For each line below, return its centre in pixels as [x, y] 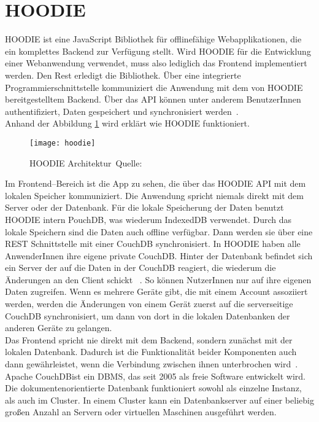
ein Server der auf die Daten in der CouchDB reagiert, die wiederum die [140, 268]
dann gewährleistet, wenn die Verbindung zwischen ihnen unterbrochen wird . [152, 364]
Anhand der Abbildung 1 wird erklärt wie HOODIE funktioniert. [127, 123]
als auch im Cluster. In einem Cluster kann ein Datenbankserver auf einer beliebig [159, 400]
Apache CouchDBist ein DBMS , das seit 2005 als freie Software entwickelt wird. [155, 376]
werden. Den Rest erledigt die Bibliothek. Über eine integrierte [123, 75]
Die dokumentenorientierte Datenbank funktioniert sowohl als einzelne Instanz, [153, 388]
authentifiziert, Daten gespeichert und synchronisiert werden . [122, 111]
